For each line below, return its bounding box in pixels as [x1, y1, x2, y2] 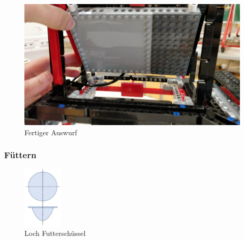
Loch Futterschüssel [24, 228, 86, 238]
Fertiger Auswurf [24, 127, 77, 137]
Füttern [4, 148, 37, 161]
